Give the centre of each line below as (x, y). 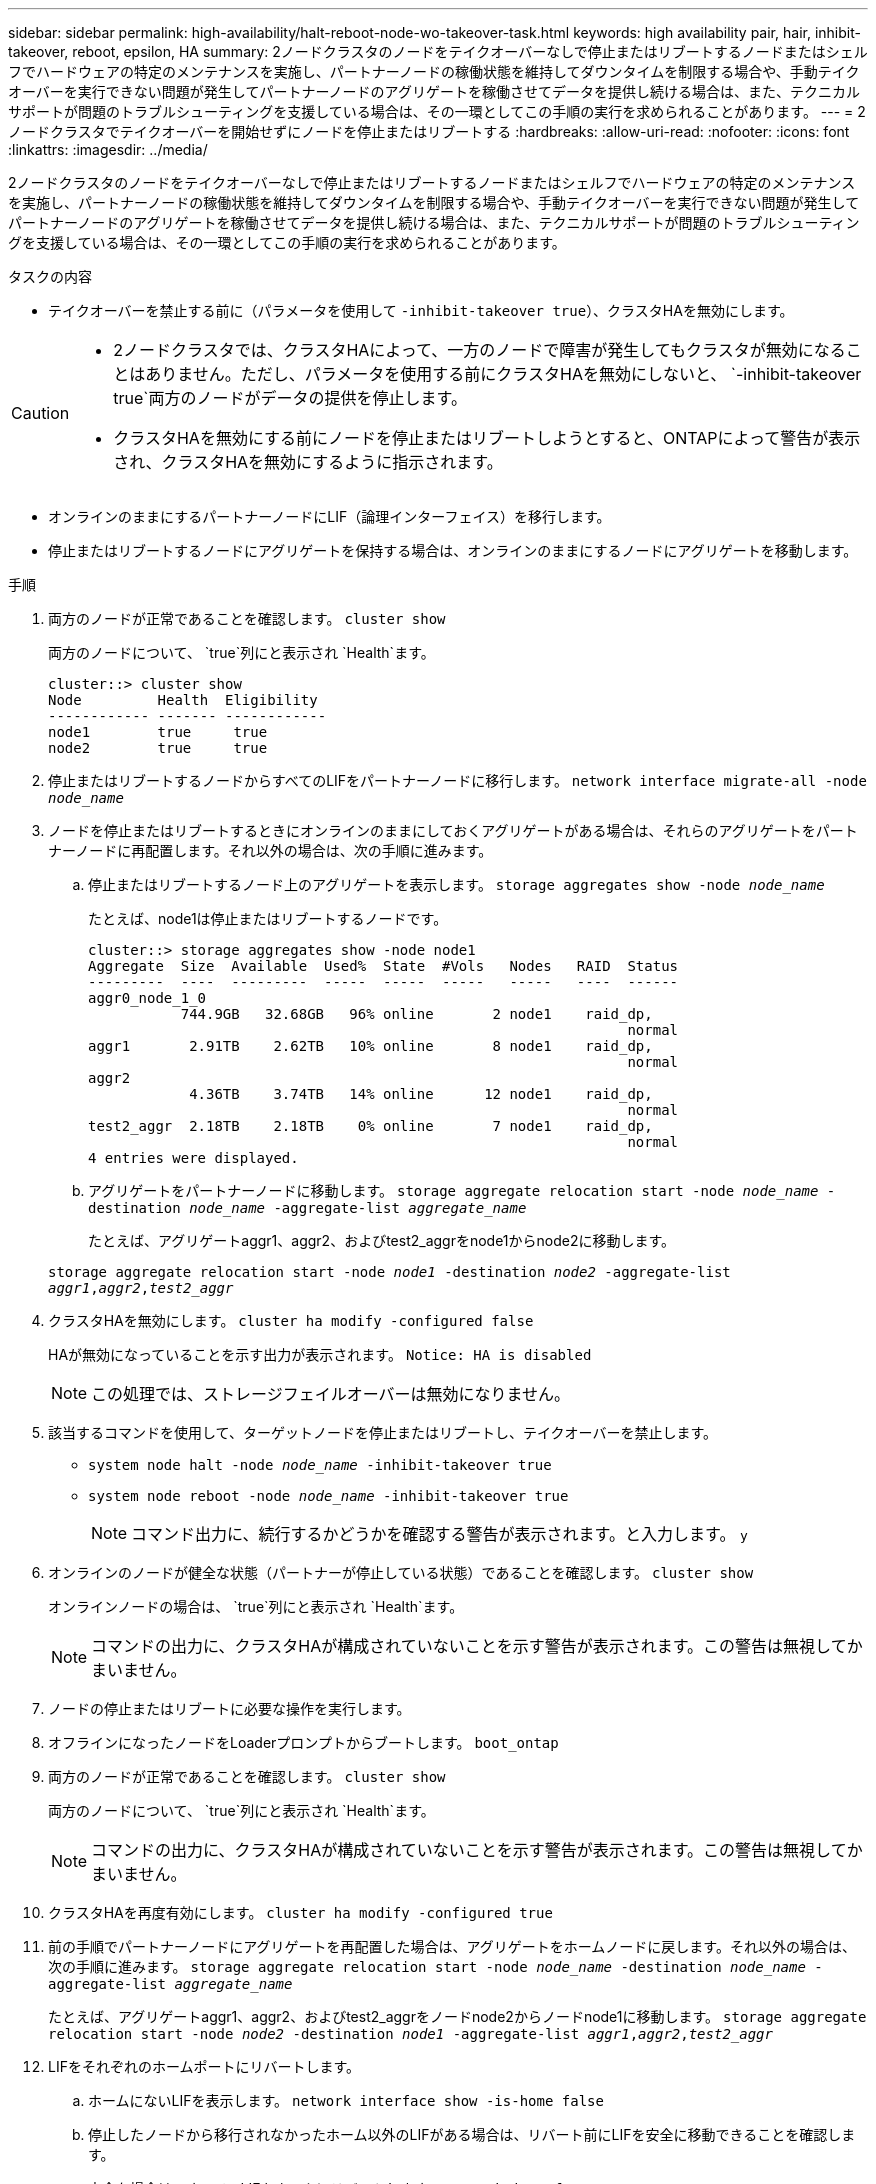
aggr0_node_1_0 (147, 998)
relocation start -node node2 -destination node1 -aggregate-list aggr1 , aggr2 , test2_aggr (410, 2034)
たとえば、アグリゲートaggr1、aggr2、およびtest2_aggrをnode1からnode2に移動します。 (382, 1240)
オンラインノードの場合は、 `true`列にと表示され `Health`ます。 (256, 1606)
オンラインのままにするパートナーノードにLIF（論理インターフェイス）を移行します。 (329, 516)
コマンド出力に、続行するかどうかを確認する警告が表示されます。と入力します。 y (439, 1534)
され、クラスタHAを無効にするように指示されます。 (308, 462)
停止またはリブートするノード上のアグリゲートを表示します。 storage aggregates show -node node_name (456, 884)
